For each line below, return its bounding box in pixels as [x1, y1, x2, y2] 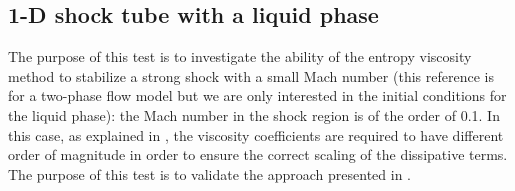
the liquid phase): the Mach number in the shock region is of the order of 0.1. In [8, 104, 500, 125]
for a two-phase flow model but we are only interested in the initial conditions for [8, 85, 507, 106]
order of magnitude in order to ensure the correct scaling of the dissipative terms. [8, 144, 508, 165]
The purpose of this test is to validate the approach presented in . [8, 163, 411, 184]
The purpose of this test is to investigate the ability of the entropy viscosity [8, 46, 472, 67]
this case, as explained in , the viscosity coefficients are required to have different [8, 124, 504, 145]
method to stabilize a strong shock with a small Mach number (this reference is [8, 65, 494, 86]
